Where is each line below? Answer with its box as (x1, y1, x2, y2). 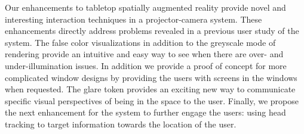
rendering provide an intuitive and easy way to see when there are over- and (5, 48, 284, 60)
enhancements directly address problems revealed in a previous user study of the (5, 24, 299, 37)
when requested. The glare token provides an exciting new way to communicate (5, 83, 296, 95)
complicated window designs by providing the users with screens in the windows (5, 71, 297, 83)
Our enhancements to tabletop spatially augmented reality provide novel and (5, 1, 286, 13)
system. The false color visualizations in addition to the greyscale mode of (5, 36, 276, 48)
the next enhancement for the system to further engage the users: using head (5, 106, 286, 119)
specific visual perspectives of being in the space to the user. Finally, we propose (5, 94, 299, 107)
